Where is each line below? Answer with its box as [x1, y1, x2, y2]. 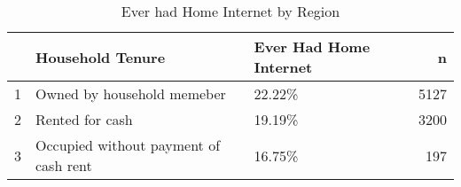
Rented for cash [35, 109, 133, 129]
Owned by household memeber [35, 83, 226, 104]
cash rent [35, 155, 92, 175]
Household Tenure [35, 46, 166, 67]
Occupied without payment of [35, 135, 221, 155]
